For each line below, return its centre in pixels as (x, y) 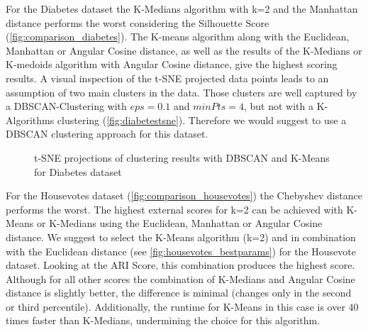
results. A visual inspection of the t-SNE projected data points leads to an (167, 78)
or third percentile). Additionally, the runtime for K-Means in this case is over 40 (182, 306)
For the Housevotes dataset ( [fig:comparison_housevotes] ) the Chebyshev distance (184, 195)
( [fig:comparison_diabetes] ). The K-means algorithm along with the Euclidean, (178, 37)
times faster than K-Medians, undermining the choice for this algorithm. (163, 320)
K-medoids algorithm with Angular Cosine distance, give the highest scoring (172, 64)
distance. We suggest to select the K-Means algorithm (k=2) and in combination (181, 237)
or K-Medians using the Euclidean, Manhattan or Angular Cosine (180, 223)
